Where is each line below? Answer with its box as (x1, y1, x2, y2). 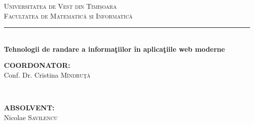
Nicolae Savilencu (4, 112, 58, 122)
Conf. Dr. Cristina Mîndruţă (4, 69, 91, 80)
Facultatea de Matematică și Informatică (4, 10, 133, 21)
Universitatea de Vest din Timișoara (4, 1, 117, 11)
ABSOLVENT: (4, 103, 55, 113)
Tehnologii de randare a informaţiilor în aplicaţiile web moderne (4, 43, 225, 54)
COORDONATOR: (4, 60, 70, 70)
